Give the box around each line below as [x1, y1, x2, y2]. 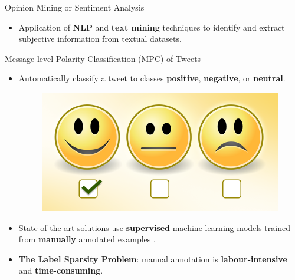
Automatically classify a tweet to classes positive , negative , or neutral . [18, 72, 286, 84]
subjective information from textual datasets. [18, 32, 182, 45]
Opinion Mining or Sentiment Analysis [5, 1, 145, 13]
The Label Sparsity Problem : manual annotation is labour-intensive [18, 252, 287, 265]
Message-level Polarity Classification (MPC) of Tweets [5, 52, 201, 64]
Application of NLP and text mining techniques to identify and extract [18, 21, 285, 33]
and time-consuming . [18, 264, 103, 276]
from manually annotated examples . [18, 233, 156, 245]
